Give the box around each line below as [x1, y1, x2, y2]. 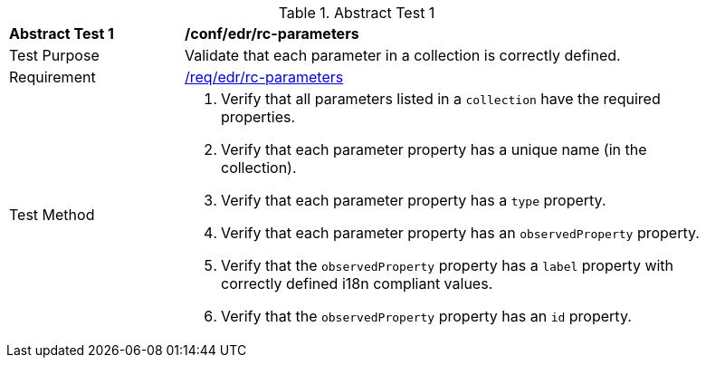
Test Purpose [9, 46, 100, 64]
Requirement [9, 68, 96, 86]
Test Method [9, 206, 95, 224]
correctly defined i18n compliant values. [221, 274, 493, 293]
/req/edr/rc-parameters [185, 68, 344, 86]
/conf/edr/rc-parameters [185, 24, 359, 43]
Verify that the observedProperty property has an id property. [221, 307, 632, 325]
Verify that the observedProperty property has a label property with [221, 256, 674, 274]
